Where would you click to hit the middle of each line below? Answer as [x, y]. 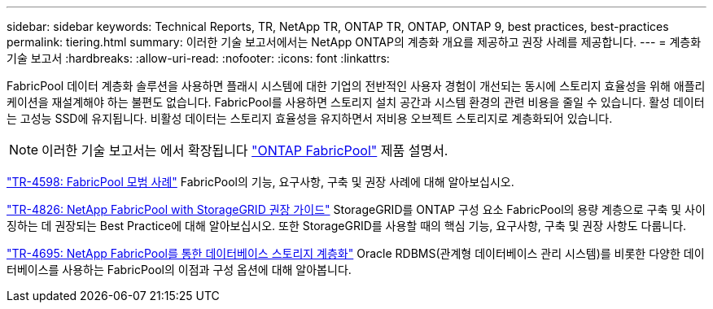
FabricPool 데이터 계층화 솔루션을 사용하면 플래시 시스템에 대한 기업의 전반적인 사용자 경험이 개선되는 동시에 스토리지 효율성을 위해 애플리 [356, 86]
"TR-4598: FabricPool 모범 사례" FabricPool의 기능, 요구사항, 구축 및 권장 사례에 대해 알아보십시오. [260, 182]
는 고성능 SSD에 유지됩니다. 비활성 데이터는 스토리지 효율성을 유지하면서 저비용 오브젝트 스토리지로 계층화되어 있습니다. [310, 118]
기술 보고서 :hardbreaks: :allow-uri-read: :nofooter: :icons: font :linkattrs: [198, 58]
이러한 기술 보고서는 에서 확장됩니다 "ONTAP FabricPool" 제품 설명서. [245, 150]
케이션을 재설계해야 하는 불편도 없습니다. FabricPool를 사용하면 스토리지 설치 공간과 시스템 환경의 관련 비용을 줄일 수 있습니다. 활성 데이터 [356, 102]
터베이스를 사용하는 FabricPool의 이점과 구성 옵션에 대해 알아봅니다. [179, 270]
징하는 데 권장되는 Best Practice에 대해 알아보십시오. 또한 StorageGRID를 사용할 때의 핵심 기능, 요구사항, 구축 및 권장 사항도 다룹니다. [347, 226]
